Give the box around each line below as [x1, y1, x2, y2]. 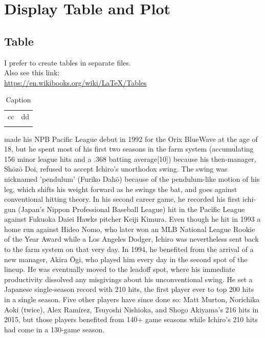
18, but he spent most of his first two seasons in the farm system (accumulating [4, 143, 254, 154]
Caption [6, 94, 31, 105]
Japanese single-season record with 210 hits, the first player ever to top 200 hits [4, 284, 254, 294]
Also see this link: [4, 67, 60, 78]
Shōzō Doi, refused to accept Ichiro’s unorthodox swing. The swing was [4, 163, 228, 174]
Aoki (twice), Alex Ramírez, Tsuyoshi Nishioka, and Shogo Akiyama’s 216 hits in [4, 304, 259, 314]
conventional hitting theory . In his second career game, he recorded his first [4, 194, 240, 204]
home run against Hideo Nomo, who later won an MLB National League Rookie [4, 223, 255, 234]
